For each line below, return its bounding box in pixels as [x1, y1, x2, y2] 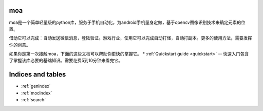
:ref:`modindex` [21, 90, 52, 96]
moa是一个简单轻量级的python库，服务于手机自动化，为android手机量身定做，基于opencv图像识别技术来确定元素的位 [9, 19, 245, 25]
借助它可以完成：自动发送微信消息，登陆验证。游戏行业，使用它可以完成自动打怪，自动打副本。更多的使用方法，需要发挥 [9, 35, 252, 41]
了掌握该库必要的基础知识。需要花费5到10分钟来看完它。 [9, 57, 123, 63]
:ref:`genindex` [21, 83, 51, 89]
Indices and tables [9, 71, 66, 79]
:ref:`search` [21, 97, 46, 103]
